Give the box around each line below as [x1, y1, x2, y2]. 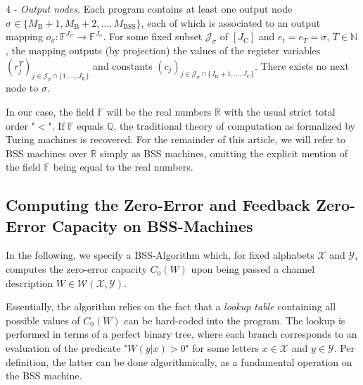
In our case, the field [6, 104, 94, 118]
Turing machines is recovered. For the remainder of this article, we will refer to [6, 132, 345, 147]
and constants [93, 58, 153, 73]
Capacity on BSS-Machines [51, 214, 253, 236]
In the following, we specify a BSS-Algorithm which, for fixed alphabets [6, 248, 314, 262]
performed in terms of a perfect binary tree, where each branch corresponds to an [6, 326, 357, 341]
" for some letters [185, 341, 260, 355]
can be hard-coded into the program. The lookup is [124, 312, 345, 327]
